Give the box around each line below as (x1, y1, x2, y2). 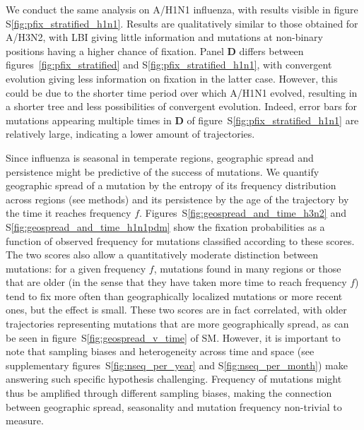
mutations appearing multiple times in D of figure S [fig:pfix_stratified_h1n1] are (6, 112, 359, 127)
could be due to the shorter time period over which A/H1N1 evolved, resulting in (6, 85, 358, 100)
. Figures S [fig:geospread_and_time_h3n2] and (139, 205, 346, 220)
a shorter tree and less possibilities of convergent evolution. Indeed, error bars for (6, 99, 358, 114)
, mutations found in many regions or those (153, 261, 341, 275)
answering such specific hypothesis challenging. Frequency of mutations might (6, 371, 342, 386)
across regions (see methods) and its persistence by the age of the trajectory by (6, 191, 349, 206)
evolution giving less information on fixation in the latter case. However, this (6, 71, 338, 85)
